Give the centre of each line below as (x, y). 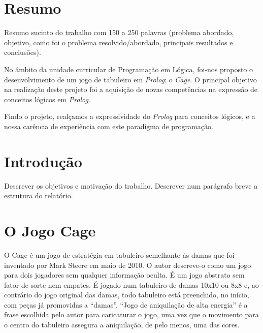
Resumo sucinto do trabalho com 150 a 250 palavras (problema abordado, (119, 32)
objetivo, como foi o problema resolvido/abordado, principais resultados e (119, 42)
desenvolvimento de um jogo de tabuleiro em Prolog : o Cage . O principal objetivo (130, 79)
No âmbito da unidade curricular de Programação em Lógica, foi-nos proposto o (129, 69)
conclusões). (23, 52)
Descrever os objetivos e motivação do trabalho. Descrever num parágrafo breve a (131, 185)
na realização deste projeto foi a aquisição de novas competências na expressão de (131, 89)
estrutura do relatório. (39, 195)
